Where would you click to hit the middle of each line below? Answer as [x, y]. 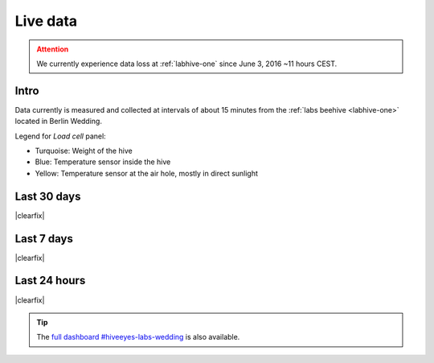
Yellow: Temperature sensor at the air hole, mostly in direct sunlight [147, 173]
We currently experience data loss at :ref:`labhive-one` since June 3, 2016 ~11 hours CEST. [187, 64]
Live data [46, 21]
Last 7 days [44, 239]
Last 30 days [48, 196]
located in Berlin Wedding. [58, 122]
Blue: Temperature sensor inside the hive [103, 162]
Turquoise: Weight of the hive [84, 151]
